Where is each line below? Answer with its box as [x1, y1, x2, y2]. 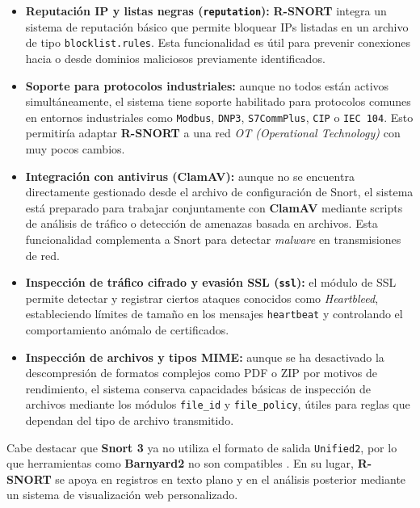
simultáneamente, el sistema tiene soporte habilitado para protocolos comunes [25, 93, 411, 110]
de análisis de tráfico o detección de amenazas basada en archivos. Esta [25, 215, 378, 232]
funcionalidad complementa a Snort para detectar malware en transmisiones [25, 230, 401, 247]
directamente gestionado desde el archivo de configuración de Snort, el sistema [25, 183, 414, 200]
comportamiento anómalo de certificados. [25, 321, 229, 338]
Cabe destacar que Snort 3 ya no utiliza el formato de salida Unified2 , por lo [6, 439, 397, 456]
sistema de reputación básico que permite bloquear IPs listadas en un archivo [25, 18, 409, 35]
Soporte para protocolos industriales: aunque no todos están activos [25, 77, 389, 94]
